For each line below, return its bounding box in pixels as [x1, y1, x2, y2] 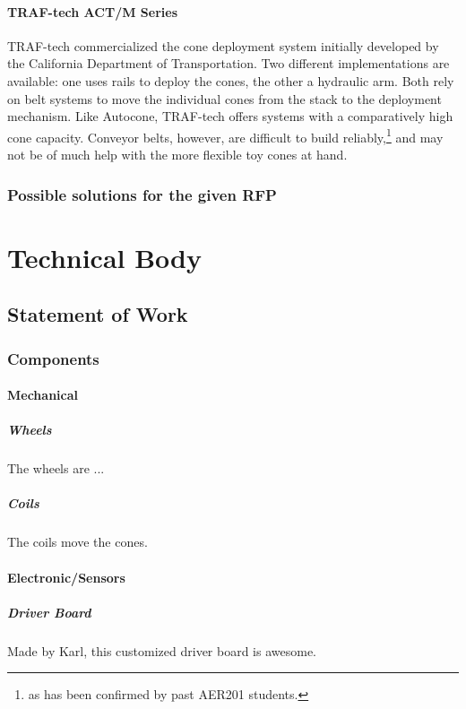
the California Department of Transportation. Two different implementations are [7, 54, 450, 73]
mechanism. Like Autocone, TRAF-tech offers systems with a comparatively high [7, 107, 453, 125]
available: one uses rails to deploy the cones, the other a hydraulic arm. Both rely [7, 71, 454, 90]
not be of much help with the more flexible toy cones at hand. [7, 145, 348, 164]
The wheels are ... [7, 459, 105, 478]
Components [7, 347, 99, 369]
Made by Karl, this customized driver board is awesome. [7, 641, 317, 660]
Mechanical [7, 385, 79, 404]
